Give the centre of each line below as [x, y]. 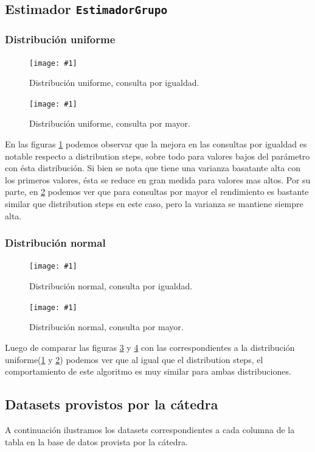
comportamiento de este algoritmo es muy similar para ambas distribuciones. [148, 371]
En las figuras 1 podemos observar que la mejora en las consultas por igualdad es [156, 144]
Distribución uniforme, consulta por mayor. [110, 123]
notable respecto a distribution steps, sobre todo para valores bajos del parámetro [157, 156]
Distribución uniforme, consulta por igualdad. [114, 83]
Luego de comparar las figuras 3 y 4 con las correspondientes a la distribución [150, 347]
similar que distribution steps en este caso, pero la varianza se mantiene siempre [154, 204]
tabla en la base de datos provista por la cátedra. [96, 441]
